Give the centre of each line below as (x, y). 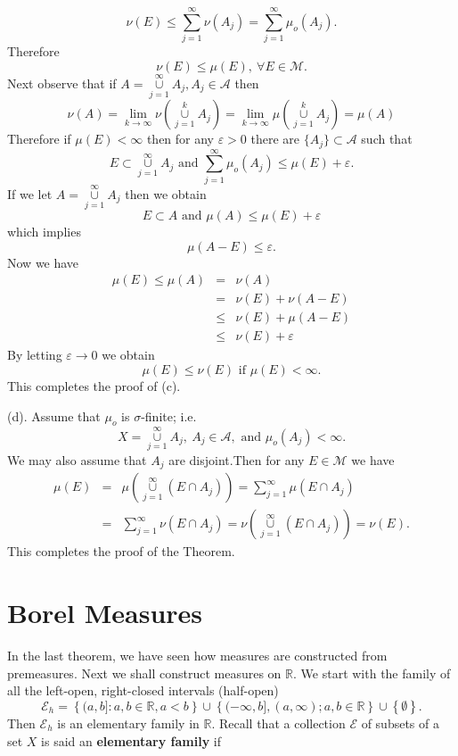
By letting (35, 355)
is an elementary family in (128, 723)
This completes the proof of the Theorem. (121, 551)
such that (387, 139)
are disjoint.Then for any (237, 459)
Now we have (43, 262)
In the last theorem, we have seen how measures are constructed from (197, 656)
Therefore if (39, 139)
